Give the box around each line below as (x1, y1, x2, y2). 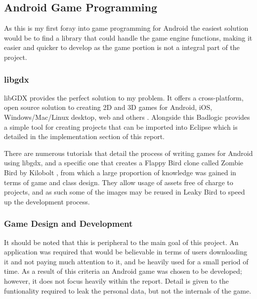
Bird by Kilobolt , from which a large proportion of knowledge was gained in (4, 167, 236, 177)
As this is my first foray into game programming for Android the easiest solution (4, 23, 249, 33)
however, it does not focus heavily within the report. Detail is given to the (4, 275, 229, 286)
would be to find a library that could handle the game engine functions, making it (4, 32, 253, 43)
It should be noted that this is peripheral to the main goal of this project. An (4, 237, 239, 247)
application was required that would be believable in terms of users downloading (4, 247, 248, 257)
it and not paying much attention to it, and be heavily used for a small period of (4, 256, 249, 266)
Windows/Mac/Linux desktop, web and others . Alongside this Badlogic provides (4, 111, 250, 122)
